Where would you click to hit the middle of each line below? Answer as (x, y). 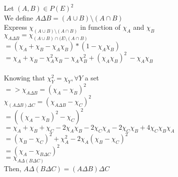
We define (18, 17)
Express (16, 27)
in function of (100, 27)
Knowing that (25, 78)
